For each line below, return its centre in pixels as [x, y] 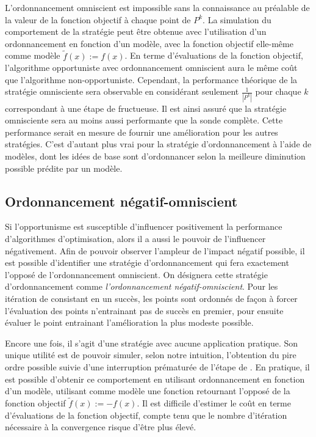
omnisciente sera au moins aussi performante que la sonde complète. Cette [144, 120]
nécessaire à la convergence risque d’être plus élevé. [101, 427]
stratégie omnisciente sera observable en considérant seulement [122, 91]
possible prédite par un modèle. [64, 168]
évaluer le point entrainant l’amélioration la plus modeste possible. [129, 322]
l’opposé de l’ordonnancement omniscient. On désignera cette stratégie [136, 274]
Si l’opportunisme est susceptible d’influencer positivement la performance [144, 226]
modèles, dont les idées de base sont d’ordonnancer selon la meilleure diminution [155, 156]
